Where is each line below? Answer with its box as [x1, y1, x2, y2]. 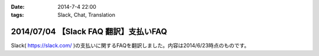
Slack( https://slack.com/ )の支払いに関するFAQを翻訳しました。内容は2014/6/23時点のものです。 [11, 42, 250, 49]
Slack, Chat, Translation [57, 12, 115, 19]
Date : [11, 3, 25, 10]
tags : [11, 12, 24, 19]
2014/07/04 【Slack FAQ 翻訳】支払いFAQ [11, 27, 168, 37]
